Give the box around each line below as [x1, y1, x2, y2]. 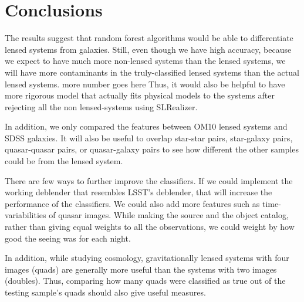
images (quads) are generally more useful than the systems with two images [5, 263, 277, 275]
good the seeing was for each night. [5, 232, 131, 244]
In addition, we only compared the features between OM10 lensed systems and [5, 120, 288, 133]
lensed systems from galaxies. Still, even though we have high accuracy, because [5, 43, 292, 55]
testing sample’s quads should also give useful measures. [5, 286, 206, 298]
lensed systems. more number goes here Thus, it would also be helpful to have [5, 77, 285, 90]
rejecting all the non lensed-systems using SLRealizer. [5, 100, 198, 113]
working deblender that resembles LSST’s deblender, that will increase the [5, 186, 272, 198]
